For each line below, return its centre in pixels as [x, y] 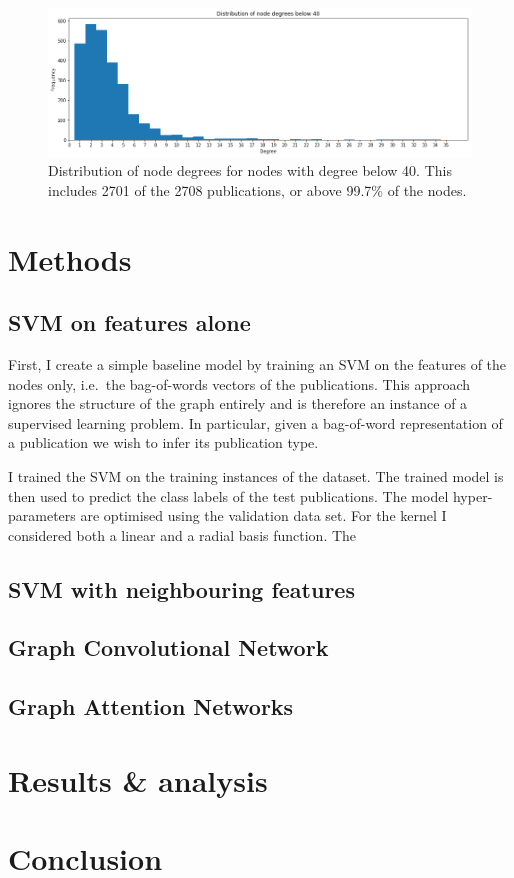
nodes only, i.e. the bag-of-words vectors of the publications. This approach [239, 383]
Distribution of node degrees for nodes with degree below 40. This [250, 170]
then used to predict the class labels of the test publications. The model [228, 495]
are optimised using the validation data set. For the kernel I [263, 515]
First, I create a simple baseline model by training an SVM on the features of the [257, 363]
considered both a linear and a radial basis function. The [182, 534]
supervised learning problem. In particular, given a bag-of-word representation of [255, 422]
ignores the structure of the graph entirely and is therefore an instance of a [238, 403]
